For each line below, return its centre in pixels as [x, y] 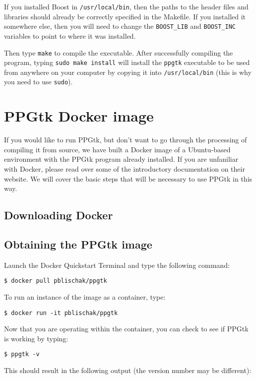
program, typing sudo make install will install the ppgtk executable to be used [127, 62]
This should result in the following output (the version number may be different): [128, 370]
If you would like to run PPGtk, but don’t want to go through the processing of [126, 140]
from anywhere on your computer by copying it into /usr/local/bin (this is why [128, 72]
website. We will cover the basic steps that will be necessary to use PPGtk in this [128, 178]
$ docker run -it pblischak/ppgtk [61, 313]
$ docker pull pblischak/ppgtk [56, 281]
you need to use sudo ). [38, 82]
